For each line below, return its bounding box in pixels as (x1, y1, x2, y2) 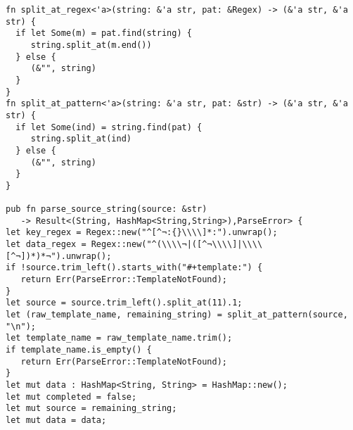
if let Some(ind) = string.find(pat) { (15, 122, 203, 132)
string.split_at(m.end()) (30, 39, 152, 50)
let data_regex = (6, 239, 86, 250)
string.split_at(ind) (30, 134, 131, 144)
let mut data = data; (6, 415, 107, 425)
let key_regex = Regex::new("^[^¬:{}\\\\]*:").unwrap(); (6, 227, 278, 238)
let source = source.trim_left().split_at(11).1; (6, 298, 243, 308)
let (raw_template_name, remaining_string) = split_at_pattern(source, (6, 310, 348, 320)
